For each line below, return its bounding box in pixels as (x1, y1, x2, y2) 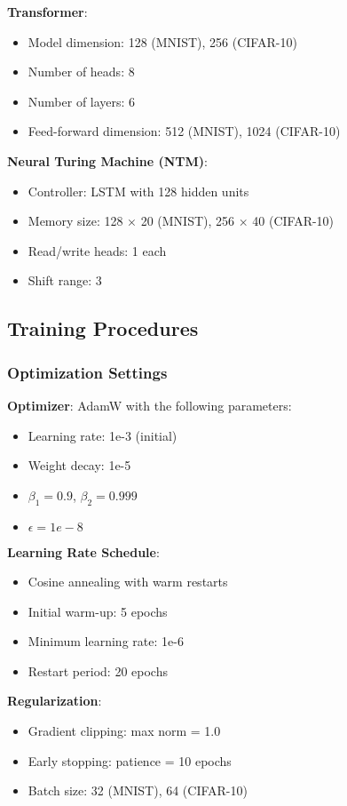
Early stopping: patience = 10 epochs (28, 751, 232, 770)
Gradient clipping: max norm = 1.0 (28, 722, 221, 740)
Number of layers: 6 (28, 92, 136, 110)
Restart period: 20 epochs (28, 661, 168, 680)
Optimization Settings (7, 361, 168, 383)
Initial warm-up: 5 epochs (28, 602, 168, 620)
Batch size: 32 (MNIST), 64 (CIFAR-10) (28, 781, 248, 800)
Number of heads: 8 (28, 62, 135, 81)
